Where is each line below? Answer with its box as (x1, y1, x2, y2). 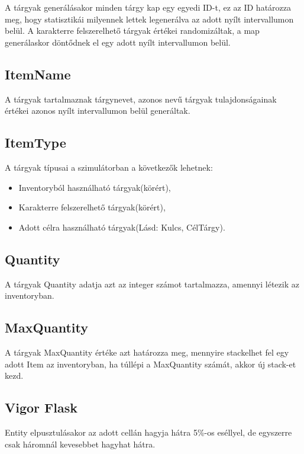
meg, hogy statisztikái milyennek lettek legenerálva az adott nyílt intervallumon (5, 12, 294, 25)
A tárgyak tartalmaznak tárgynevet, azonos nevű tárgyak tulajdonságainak (5, 92, 277, 105)
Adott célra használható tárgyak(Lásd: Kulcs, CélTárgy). (18, 220, 225, 233)
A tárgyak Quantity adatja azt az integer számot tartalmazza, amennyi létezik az (5, 277, 299, 290)
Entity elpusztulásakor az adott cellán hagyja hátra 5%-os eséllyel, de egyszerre (5, 426, 292, 438)
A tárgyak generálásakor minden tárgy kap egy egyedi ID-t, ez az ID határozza (5, 1, 292, 13)
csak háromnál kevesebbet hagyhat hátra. (5, 437, 156, 450)
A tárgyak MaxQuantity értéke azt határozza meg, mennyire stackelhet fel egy (5, 346, 289, 358)
